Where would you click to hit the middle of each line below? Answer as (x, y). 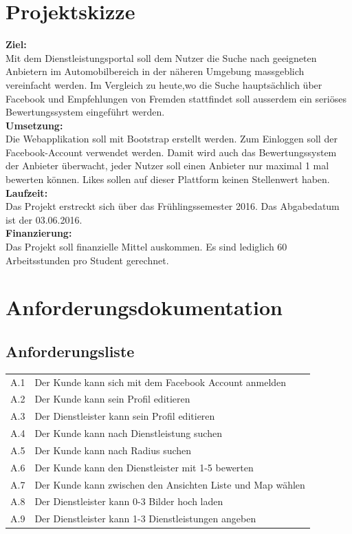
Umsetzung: (34, 125)
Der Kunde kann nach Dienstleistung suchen (128, 433)
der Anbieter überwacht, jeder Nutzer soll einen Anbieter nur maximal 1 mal (167, 165)
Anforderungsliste (70, 351)
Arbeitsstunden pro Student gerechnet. (87, 260)
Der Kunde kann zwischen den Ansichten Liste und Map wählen (170, 484)
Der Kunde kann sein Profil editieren (112, 399)
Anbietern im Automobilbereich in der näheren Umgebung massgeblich (155, 71)
